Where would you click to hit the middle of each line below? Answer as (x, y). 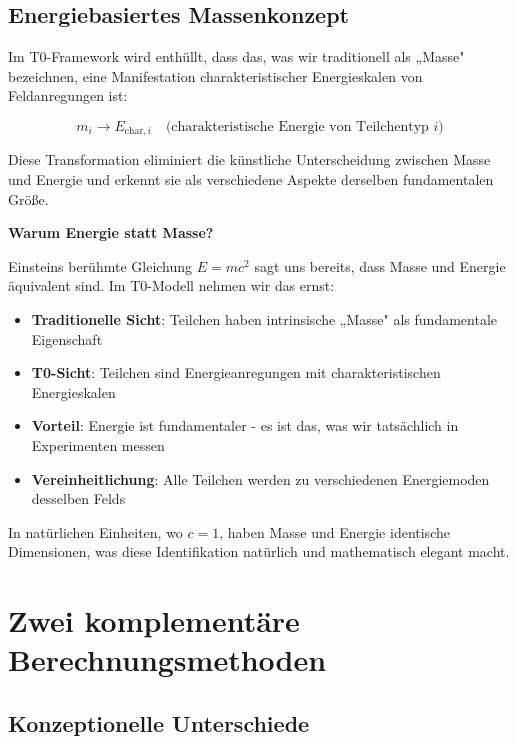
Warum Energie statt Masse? (111, 232)
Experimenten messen (98, 444)
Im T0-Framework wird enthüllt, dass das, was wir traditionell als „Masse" (236, 56)
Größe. (28, 198)
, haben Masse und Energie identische (334, 531)
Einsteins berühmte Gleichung (100, 265)
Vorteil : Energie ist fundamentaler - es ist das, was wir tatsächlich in (245, 425)
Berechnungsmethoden (167, 659)
